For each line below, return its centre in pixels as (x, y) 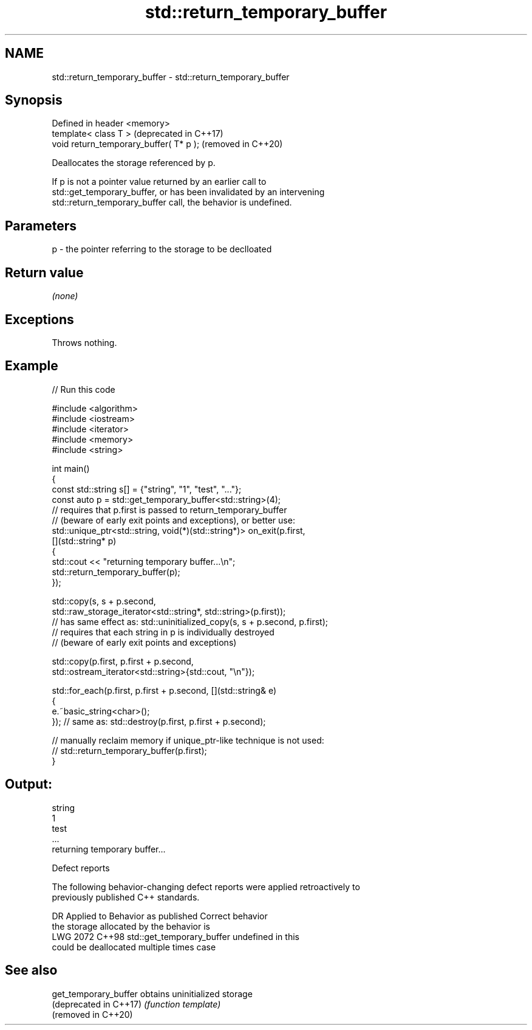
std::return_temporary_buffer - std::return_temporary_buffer (171, 77)
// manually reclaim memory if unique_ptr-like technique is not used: (188, 740)
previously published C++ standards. (126, 897)
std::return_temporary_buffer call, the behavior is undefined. (172, 202)
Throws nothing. (84, 342)
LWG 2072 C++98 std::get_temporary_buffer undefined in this (176, 936)
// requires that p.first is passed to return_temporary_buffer (169, 510)
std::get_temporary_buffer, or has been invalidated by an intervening (188, 192)
